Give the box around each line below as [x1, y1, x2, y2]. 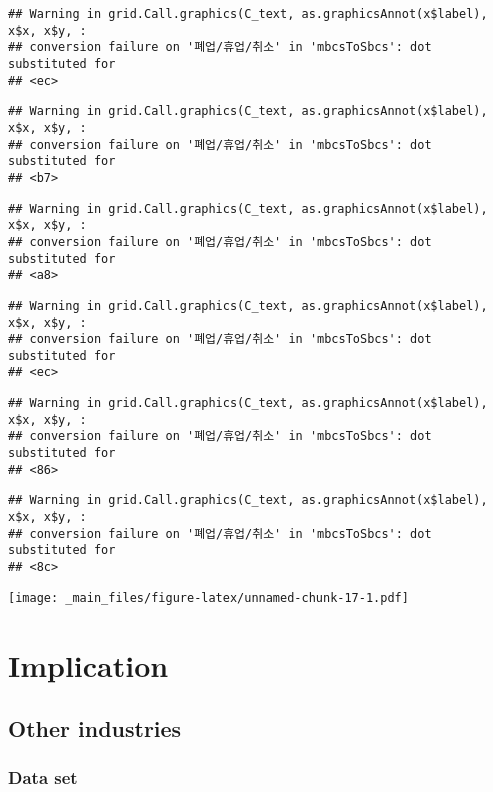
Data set [8, 765, 78, 790]
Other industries [8, 713, 182, 744]
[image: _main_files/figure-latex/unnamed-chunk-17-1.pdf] [8, 590, 409, 605]
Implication [8, 644, 169, 685]
